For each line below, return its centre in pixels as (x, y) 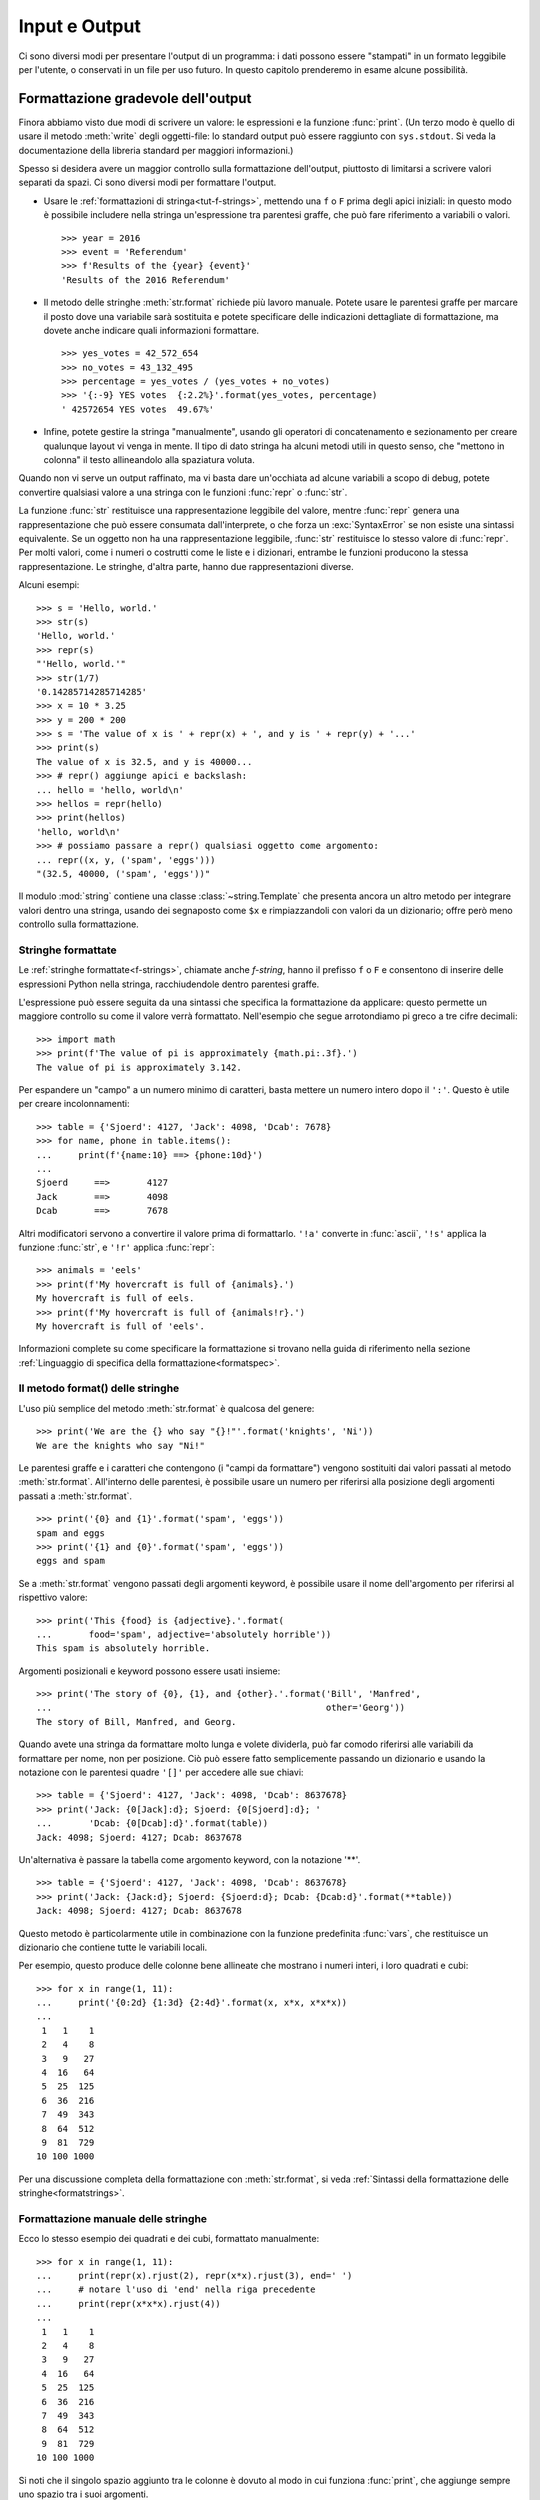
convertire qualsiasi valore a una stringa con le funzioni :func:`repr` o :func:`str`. (183, 492)
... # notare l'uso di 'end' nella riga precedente (176, 2289)
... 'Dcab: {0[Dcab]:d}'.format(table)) (152, 1823)
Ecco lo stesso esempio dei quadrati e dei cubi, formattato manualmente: (169, 2239)
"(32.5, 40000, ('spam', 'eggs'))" (123, 873)
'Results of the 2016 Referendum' (145, 279)
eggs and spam (70, 1561)
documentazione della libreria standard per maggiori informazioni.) (156, 150)
